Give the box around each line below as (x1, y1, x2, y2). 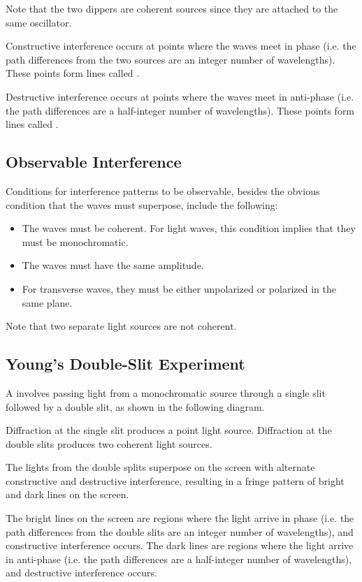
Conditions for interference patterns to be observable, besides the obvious (6, 183, 320, 198)
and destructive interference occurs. (6, 565, 157, 580)
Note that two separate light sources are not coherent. (6, 319, 237, 333)
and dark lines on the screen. (6, 487, 129, 502)
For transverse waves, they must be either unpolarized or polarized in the (22, 281, 336, 296)
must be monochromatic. (22, 234, 129, 249)
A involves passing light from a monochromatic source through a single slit (6, 385, 326, 400)
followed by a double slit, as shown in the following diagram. (6, 399, 265, 414)
